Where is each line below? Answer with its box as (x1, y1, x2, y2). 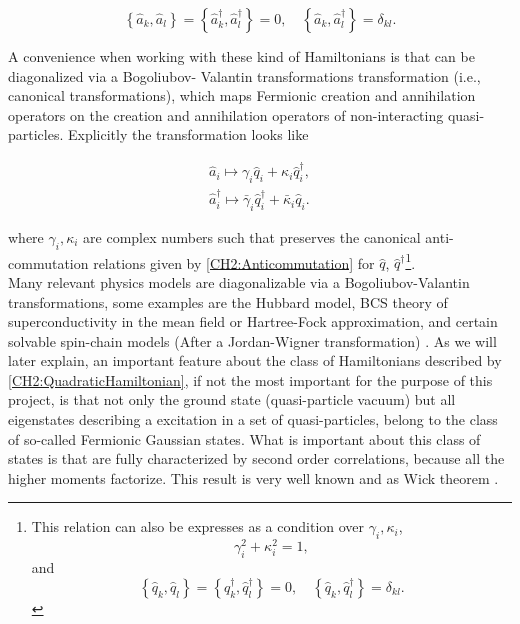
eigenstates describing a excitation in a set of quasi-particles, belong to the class (8, 409, 498, 430)
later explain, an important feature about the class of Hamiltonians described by (8, 350, 502, 371)
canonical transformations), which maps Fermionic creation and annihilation (8, 85, 476, 106)
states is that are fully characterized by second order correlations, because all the (8, 448, 505, 469)
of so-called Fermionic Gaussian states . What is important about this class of (8, 428, 481, 449)
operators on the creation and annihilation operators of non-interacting (8, 104, 444, 125)
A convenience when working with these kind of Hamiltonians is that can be (8, 46, 475, 66)
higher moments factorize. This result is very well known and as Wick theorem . (8, 467, 499, 488)
